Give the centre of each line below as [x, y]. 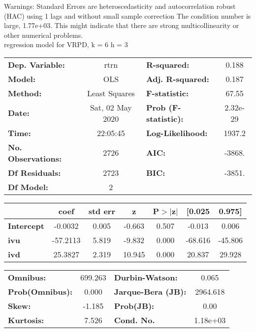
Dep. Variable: [36, 64]
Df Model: [28, 187]
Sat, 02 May [111, 107]
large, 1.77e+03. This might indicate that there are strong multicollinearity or [122, 25]
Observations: [35, 158]
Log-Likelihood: [177, 133]
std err [102, 211]
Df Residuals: [34, 172]
